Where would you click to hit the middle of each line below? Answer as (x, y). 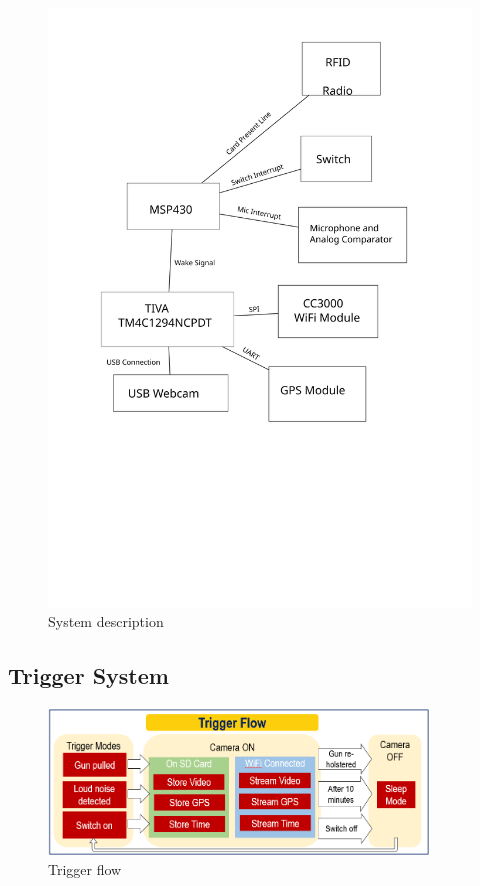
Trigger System (88, 675)
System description (106, 621)
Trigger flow (85, 869)
